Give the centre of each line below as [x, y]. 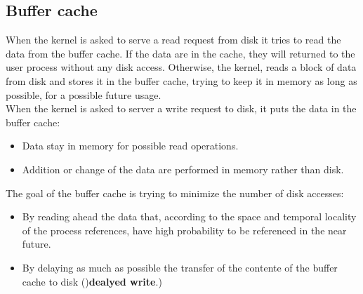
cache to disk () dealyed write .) [92, 281]
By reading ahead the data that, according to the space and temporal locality [189, 216]
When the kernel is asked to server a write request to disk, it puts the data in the [181, 108]
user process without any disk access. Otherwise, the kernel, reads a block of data [181, 67]
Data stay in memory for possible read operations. [130, 146]
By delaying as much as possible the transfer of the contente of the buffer [180, 267]
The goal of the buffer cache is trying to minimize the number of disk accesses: [175, 193]
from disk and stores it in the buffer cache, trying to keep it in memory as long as [181, 80]
